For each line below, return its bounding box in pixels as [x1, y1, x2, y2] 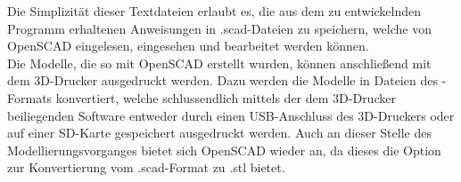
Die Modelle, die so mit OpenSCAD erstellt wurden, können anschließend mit [7, 53, 432, 72]
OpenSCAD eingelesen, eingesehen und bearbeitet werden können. [7, 36, 369, 55]
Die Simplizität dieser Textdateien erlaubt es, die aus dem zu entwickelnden [7, 2, 422, 20]
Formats [7, 88, 53, 107]
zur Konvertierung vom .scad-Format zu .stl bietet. [7, 158, 285, 177]
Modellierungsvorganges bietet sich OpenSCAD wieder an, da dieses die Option [7, 140, 441, 159]
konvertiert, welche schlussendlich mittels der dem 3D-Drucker [55, 88, 396, 107]
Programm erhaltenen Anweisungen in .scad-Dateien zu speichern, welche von [7, 19, 432, 37]
